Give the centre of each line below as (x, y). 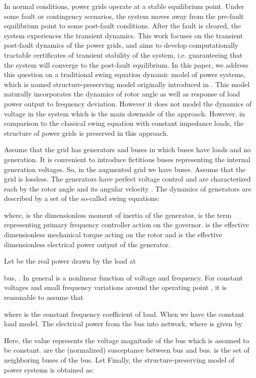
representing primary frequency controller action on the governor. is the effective (127, 225)
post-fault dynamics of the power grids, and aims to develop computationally (121, 45)
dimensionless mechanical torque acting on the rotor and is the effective (113, 235)
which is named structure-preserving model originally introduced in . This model (127, 84)
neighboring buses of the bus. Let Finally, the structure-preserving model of (119, 360)
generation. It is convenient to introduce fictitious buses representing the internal (127, 159)
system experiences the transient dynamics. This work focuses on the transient (124, 35)
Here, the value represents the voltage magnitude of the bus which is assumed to (127, 340)
